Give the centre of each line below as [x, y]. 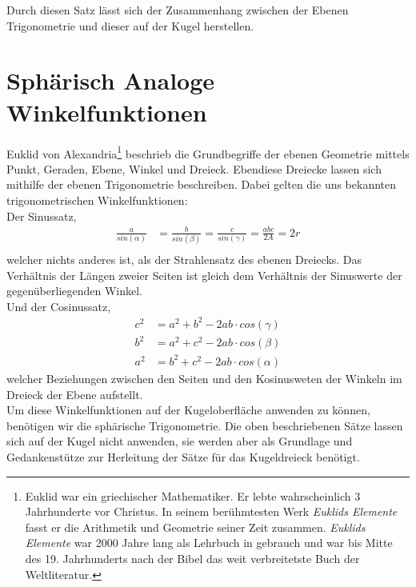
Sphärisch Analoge [111, 80]
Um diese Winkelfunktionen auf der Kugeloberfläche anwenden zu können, [188, 410]
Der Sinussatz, [42, 216]
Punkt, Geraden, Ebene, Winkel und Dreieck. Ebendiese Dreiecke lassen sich [194, 168]
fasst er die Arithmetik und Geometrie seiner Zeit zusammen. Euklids [195, 527]
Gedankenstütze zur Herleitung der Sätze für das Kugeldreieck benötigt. [183, 456]
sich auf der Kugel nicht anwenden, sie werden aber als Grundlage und [180, 441]
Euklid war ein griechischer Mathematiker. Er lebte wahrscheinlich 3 [193, 495]
